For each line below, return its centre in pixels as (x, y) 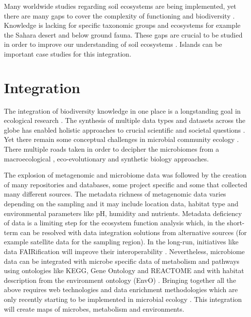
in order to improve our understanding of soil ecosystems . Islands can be (113, 44)
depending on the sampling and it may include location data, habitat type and (121, 204)
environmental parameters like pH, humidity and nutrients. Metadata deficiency (123, 213)
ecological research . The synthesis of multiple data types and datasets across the (125, 120)
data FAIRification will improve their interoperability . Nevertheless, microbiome (125, 251)
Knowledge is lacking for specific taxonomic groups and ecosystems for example (122, 25)
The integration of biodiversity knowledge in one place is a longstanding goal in (122, 110)
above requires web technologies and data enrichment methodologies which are (121, 289)
